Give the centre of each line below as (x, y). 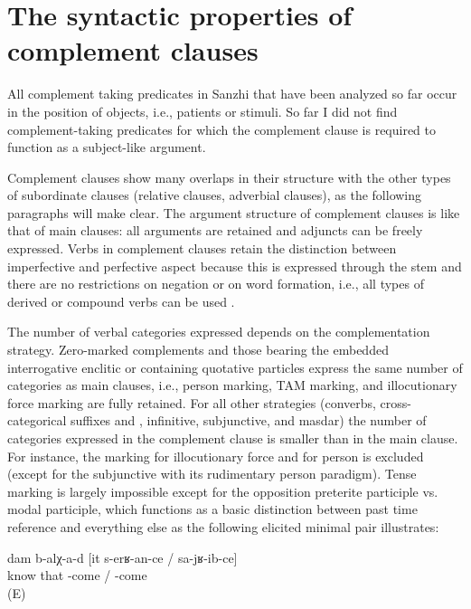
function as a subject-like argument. (107, 147)
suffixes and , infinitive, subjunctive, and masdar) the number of (249, 420)
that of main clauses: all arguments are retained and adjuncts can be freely (215, 230)
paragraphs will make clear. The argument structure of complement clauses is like (234, 212)
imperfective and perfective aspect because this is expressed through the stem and (235, 266)
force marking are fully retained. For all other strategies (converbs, (192, 402)
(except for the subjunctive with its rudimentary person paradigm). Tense (212, 474)
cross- (396, 402)
